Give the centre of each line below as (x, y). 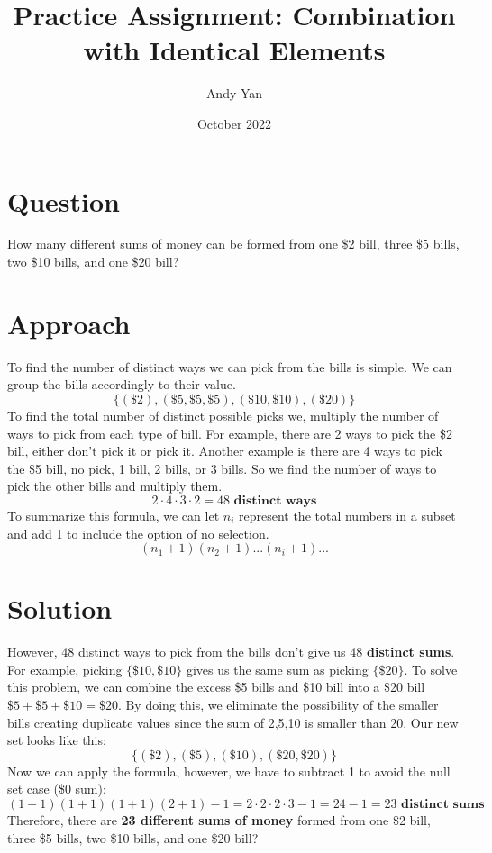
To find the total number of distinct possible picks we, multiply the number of (223, 415)
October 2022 (234, 123)
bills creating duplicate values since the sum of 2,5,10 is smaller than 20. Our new (233, 722)
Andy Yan (234, 93)
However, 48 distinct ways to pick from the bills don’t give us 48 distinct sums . (231, 652)
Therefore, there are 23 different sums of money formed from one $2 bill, (219, 819)
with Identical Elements (234, 50)
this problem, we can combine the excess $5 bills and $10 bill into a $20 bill (216, 687)
